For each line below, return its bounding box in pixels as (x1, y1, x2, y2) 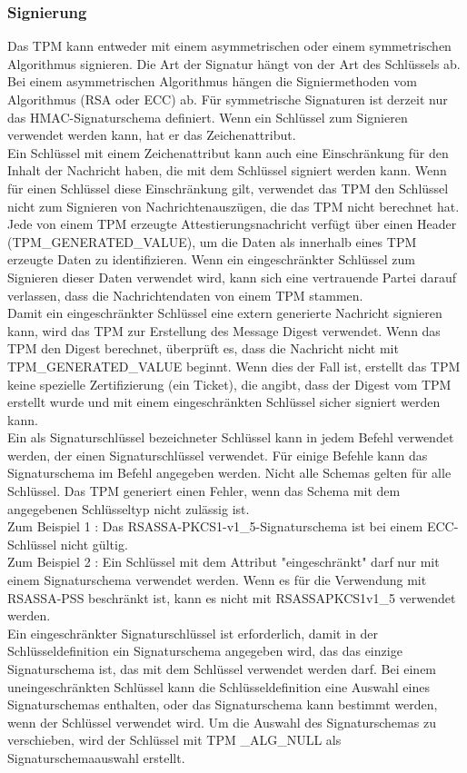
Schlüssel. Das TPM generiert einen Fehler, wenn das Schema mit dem (7, 481, 401, 500)
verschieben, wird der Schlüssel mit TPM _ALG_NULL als (7, 730, 342, 749)
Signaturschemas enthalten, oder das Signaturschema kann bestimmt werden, (7, 695, 438, 714)
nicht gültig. (60, 534, 128, 553)
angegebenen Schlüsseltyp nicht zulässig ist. (7, 499, 250, 518)
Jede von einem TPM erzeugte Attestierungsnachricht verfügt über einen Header (7, 214, 457, 233)
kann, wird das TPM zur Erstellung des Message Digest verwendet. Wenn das (7, 321, 441, 340)
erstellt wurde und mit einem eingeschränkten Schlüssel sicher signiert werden (7, 392, 441, 411)
